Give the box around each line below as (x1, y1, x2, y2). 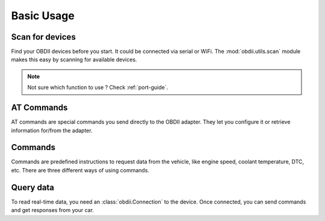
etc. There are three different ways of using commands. (11, 166, 150, 174)
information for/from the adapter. (11, 127, 93, 134)
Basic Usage (11, 9, 75, 22)
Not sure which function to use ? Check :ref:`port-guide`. (27, 84, 169, 91)
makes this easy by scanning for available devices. (11, 56, 137, 63)
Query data (11, 182, 54, 192)
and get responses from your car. (11, 207, 94, 214)
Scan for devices (11, 32, 76, 42)
